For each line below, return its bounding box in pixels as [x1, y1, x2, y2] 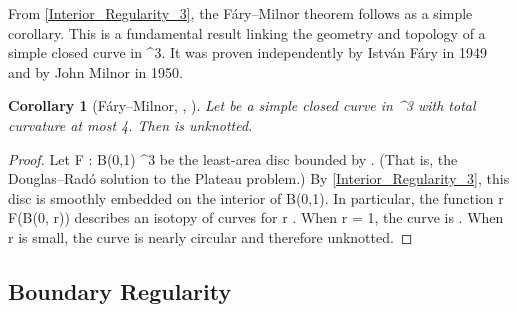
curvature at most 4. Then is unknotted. [8, 114, 253, 135]
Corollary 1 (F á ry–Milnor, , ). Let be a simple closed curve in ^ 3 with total [8, 95, 476, 116]
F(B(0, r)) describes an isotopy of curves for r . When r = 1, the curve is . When [8, 207, 504, 228]
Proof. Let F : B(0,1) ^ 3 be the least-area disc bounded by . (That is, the [8, 148, 458, 169]
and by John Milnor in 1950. [8, 61, 183, 82]
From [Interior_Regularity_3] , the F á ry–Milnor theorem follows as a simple [8, 3, 473, 23]
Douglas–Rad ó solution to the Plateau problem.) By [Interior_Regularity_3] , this [8, 168, 510, 189]
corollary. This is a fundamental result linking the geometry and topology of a [8, 22, 486, 43]
